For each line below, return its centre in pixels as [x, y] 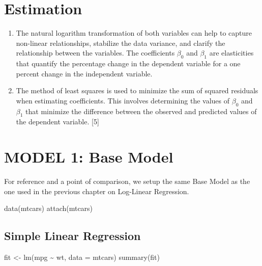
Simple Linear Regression [72, 236]
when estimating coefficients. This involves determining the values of [123, 100]
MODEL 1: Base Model [89, 157]
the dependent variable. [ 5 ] [57, 122]
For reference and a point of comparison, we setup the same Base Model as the [127, 181]
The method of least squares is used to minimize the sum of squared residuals [137, 90]
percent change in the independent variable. [84, 73]
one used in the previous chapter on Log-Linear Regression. [97, 191]
